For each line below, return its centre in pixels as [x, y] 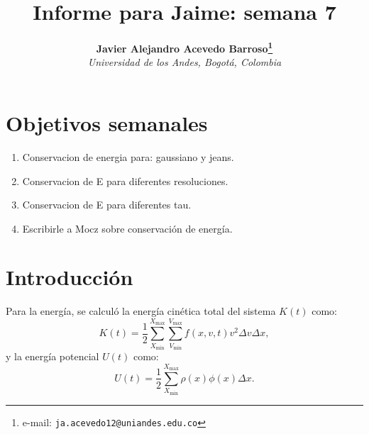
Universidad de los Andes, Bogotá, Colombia [184, 62]
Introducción [70, 277]
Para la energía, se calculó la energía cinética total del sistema [141, 311]
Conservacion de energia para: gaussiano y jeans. [128, 156]
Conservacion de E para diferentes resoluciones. [125, 180]
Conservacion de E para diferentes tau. [107, 205]
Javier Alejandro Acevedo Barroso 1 [184, 47]
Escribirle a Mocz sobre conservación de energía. [127, 228]
